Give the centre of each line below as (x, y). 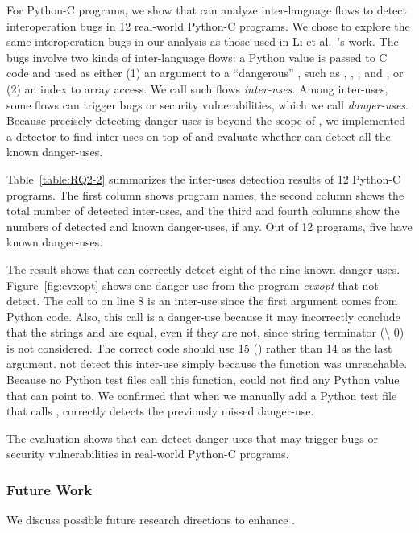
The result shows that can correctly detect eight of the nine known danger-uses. (203, 269)
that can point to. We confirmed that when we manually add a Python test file (202, 395)
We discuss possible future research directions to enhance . (151, 520)
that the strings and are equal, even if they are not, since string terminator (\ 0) (205, 332)
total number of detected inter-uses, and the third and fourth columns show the (203, 211)
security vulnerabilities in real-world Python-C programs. (148, 454)
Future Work (50, 489)
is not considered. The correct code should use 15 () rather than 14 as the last (199, 347)
